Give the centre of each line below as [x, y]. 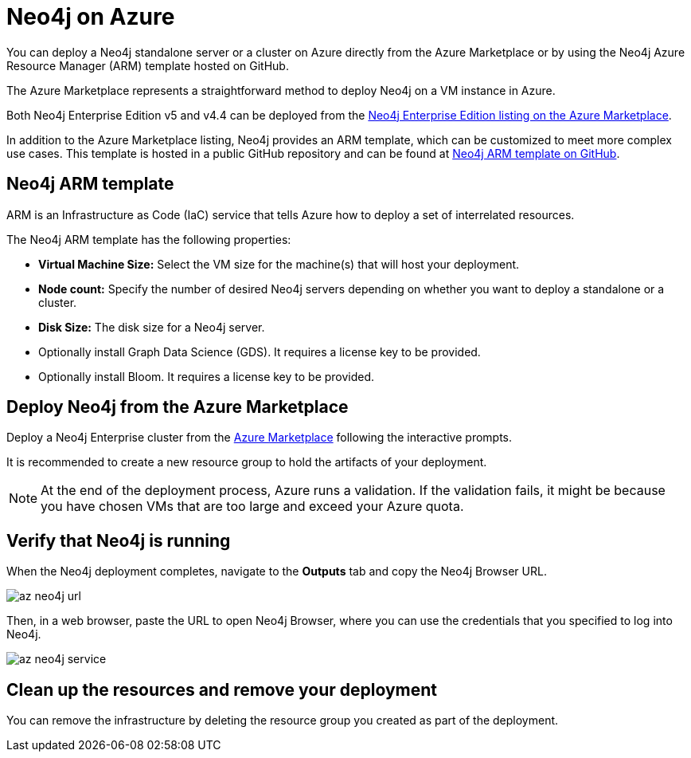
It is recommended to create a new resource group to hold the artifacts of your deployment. [247, 462]
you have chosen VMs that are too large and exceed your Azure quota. [252, 507]
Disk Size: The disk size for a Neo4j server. [152, 327]
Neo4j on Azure [91, 17]
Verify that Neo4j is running [119, 540]
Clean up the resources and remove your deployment [222, 689]
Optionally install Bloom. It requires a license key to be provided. [207, 376]
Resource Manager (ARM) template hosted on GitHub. [148, 65]
